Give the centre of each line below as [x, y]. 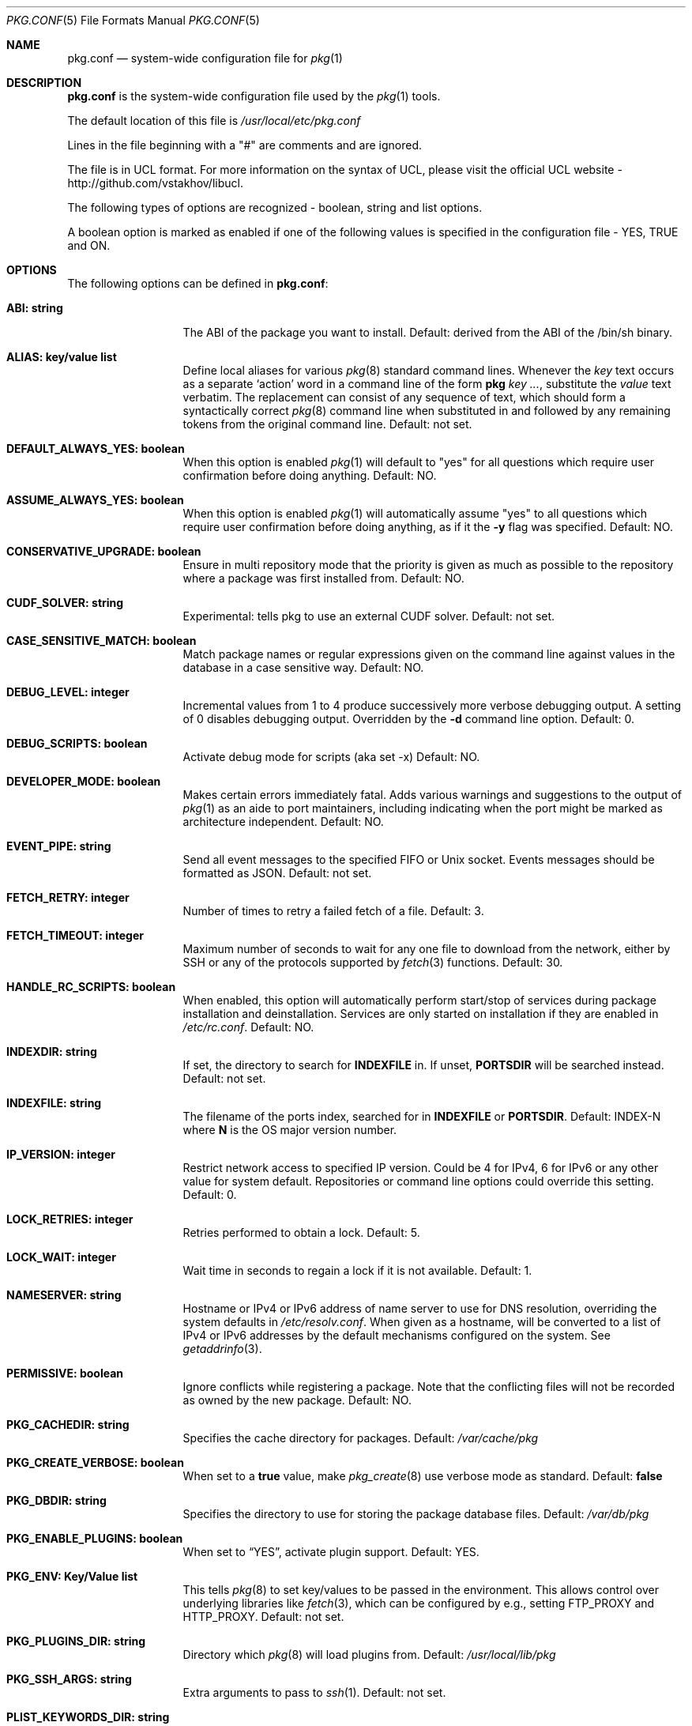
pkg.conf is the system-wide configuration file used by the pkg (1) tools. [254, 96]
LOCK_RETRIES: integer [70, 1219]
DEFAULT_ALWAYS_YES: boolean [96, 448]
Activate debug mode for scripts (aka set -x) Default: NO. [331, 757]
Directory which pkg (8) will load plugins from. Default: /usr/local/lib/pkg [369, 1654]
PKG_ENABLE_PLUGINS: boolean [95, 1538]
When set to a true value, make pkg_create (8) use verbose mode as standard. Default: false [423, 1476]
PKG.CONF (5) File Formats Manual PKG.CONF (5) [133, 20]
